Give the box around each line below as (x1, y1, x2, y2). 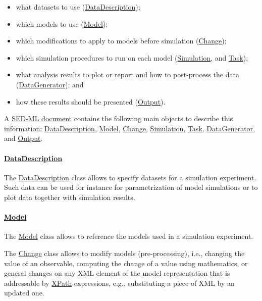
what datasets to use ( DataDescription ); (16, 2, 140, 12)
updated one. (4, 287, 44, 298)
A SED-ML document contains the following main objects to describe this (4, 113, 233, 124)
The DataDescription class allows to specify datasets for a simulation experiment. (4, 172, 256, 182)
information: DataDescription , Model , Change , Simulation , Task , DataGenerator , (4, 123, 255, 133)
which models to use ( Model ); (16, 18, 108, 29)
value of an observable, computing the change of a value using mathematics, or (4, 258, 248, 268)
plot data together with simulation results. (4, 191, 135, 202)
